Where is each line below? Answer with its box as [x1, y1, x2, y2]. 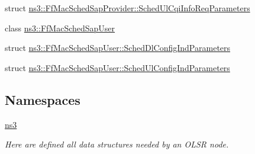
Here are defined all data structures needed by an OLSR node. [5, 138, 229, 150]
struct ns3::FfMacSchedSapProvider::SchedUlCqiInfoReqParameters [5, 2, 250, 14]
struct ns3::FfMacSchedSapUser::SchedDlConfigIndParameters [5, 41, 231, 54]
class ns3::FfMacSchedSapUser [5, 21, 115, 34]
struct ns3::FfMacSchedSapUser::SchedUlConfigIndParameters [5, 61, 230, 73]
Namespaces [5, 90, 80, 108]
